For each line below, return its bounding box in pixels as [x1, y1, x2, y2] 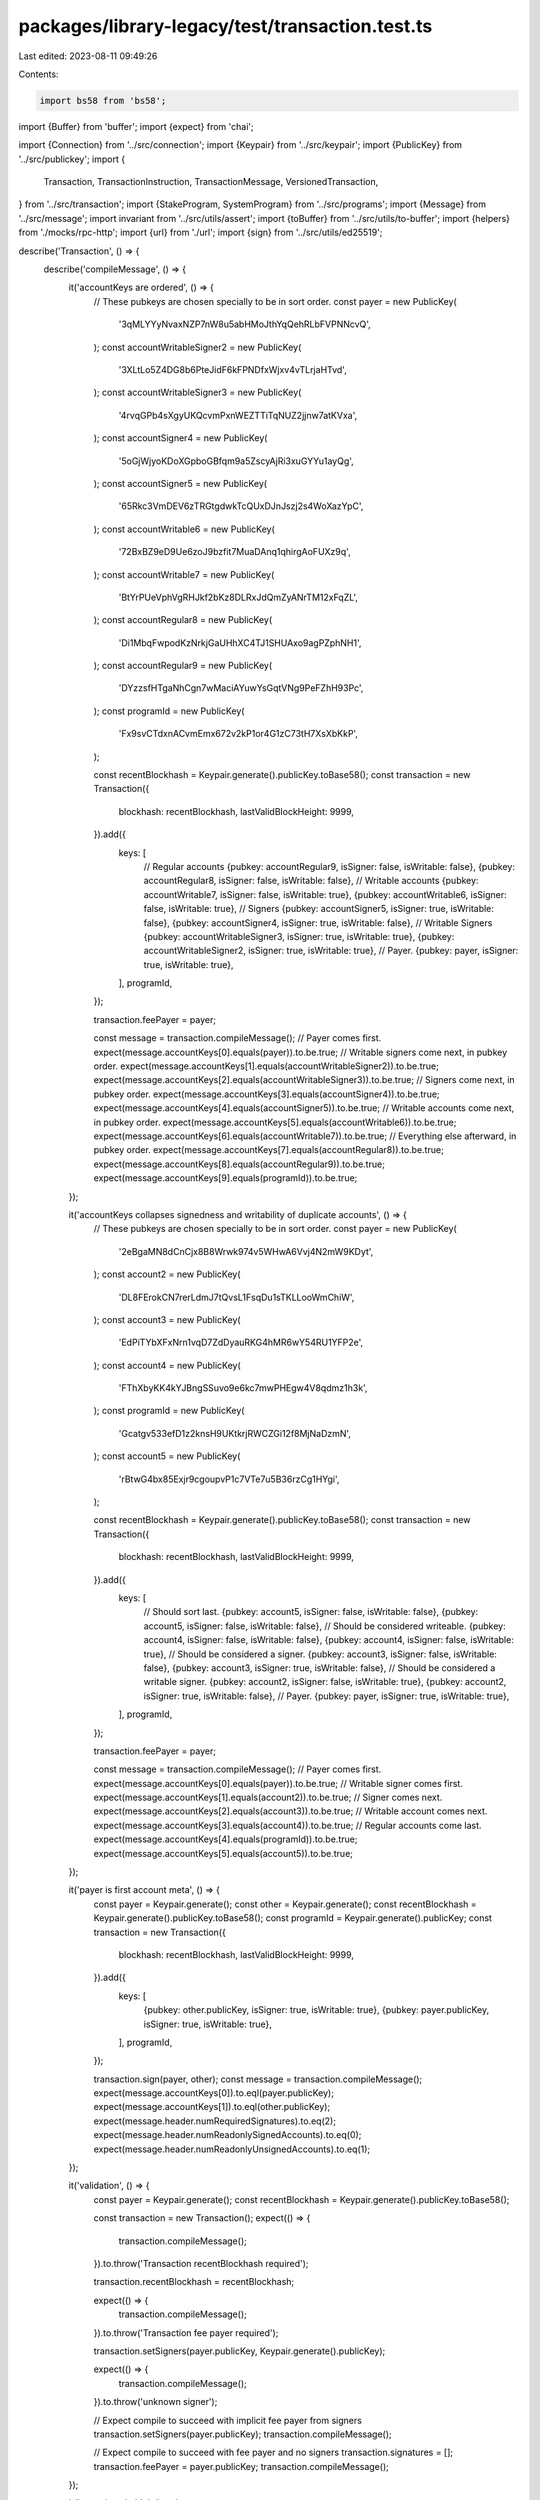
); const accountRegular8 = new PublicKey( [93, 614, 273, 626]
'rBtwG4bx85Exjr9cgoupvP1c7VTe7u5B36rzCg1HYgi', [118, 1473, 340, 1485]
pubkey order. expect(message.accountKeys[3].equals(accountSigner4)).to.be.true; [93, 1088, 440, 1100]
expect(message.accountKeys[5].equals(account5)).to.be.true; [93, 1847, 354, 1859]
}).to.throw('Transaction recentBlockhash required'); [93, 2258, 309, 2269]
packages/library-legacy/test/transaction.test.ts [18, 15, 433, 37]
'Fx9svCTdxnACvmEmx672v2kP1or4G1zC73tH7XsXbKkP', [118, 728, 359, 740]
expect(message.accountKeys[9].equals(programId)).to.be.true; [93, 1172, 358, 1184]
